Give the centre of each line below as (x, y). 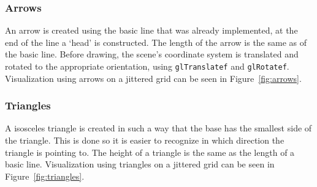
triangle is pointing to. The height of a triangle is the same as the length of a (150, 152)
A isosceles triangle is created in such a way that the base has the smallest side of (158, 128)
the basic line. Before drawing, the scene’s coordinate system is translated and (152, 54)
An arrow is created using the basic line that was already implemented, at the (151, 30)
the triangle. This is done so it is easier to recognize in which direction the (145, 140)
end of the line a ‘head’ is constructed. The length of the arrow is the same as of (156, 42)
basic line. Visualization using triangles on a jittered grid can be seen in (140, 164)
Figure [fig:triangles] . (45, 176)
